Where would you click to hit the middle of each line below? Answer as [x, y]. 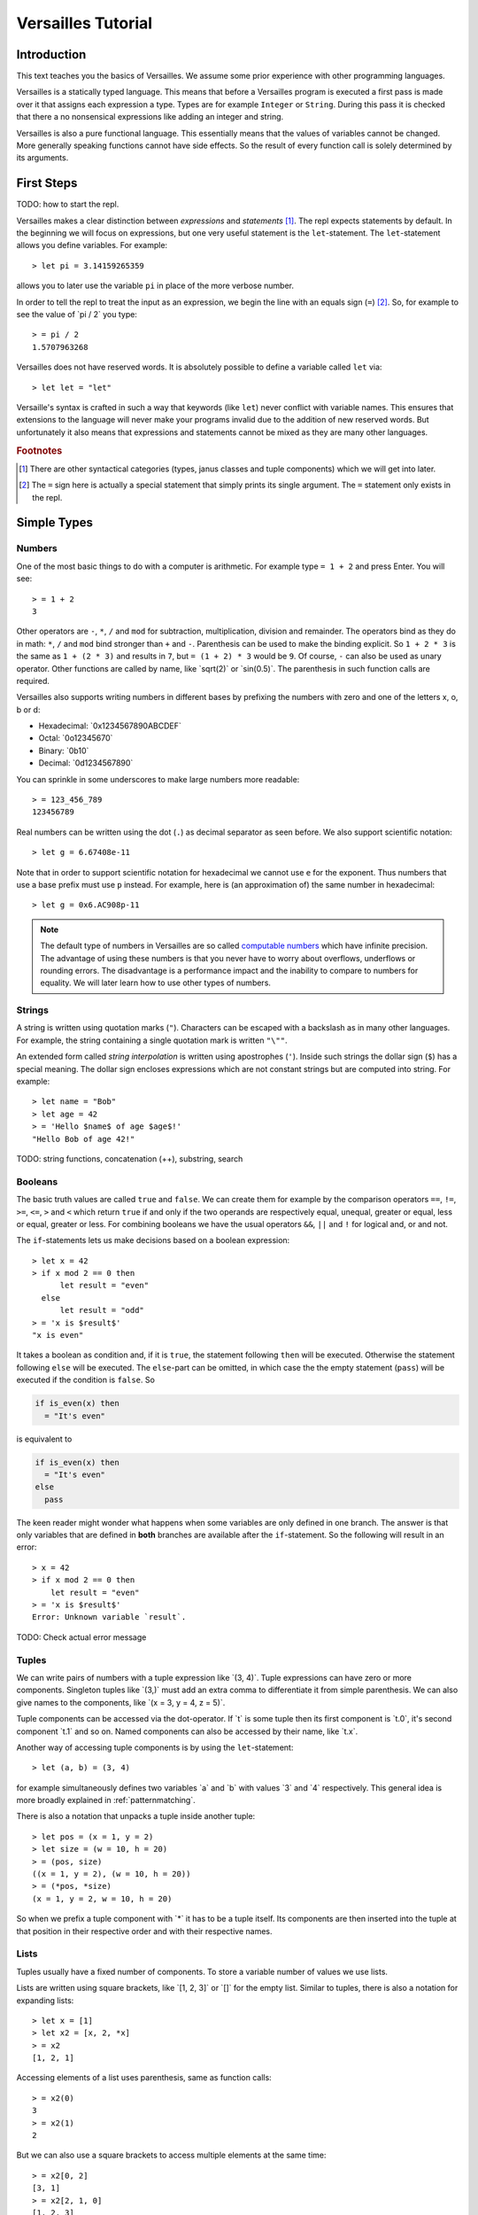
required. [33, 680]
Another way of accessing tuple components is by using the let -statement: [155, 1747]
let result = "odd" [102, 1310]
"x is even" [58, 1335]
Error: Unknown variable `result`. [109, 1617]
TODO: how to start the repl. [68, 205]
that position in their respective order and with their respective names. [145, 1931]
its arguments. [42, 158]
